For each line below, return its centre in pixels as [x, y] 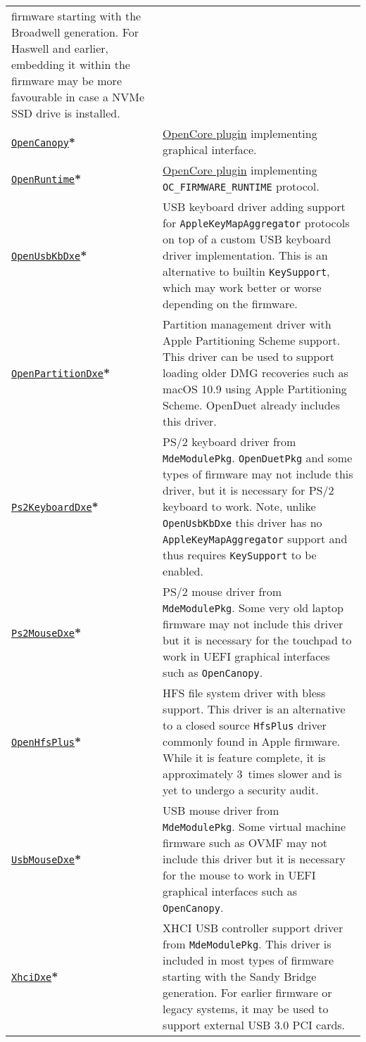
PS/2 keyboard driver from [229, 441]
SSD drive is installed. [66, 113]
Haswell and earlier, [60, 48]
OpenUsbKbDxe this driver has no [242, 522]
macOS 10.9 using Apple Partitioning [255, 389]
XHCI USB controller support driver [253, 928]
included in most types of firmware [248, 960]
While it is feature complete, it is [244, 757]
